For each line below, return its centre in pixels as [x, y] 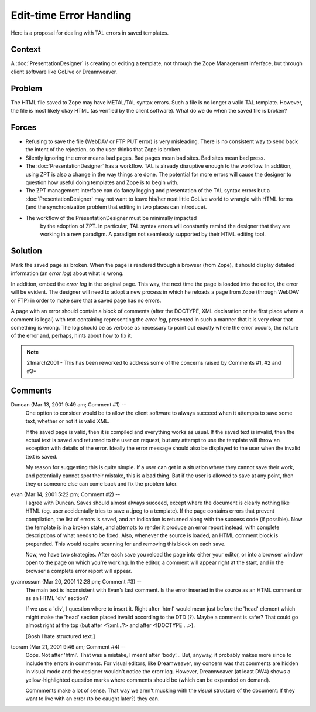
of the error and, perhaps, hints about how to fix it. [72, 336]
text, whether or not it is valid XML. [68, 421]
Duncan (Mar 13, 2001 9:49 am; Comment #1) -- [68, 405]
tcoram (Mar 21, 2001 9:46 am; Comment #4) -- [68, 647]
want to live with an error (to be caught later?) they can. [92, 699]
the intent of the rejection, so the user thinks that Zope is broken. [104, 150]
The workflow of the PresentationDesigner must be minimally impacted [111, 218]
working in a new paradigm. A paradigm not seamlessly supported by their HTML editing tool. [153, 234]
